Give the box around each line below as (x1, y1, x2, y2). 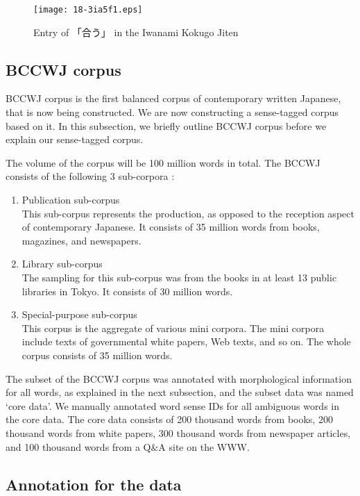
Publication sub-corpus (22, 192, 120, 207)
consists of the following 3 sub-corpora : (6, 169, 175, 183)
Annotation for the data (6, 473, 182, 495)
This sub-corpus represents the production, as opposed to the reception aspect (22, 206, 354, 220)
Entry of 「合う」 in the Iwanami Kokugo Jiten (33, 24, 239, 39)
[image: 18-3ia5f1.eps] (33, 5, 143, 15)
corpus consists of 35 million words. (22, 347, 173, 362)
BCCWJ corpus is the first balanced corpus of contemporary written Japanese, (6, 91, 341, 106)
